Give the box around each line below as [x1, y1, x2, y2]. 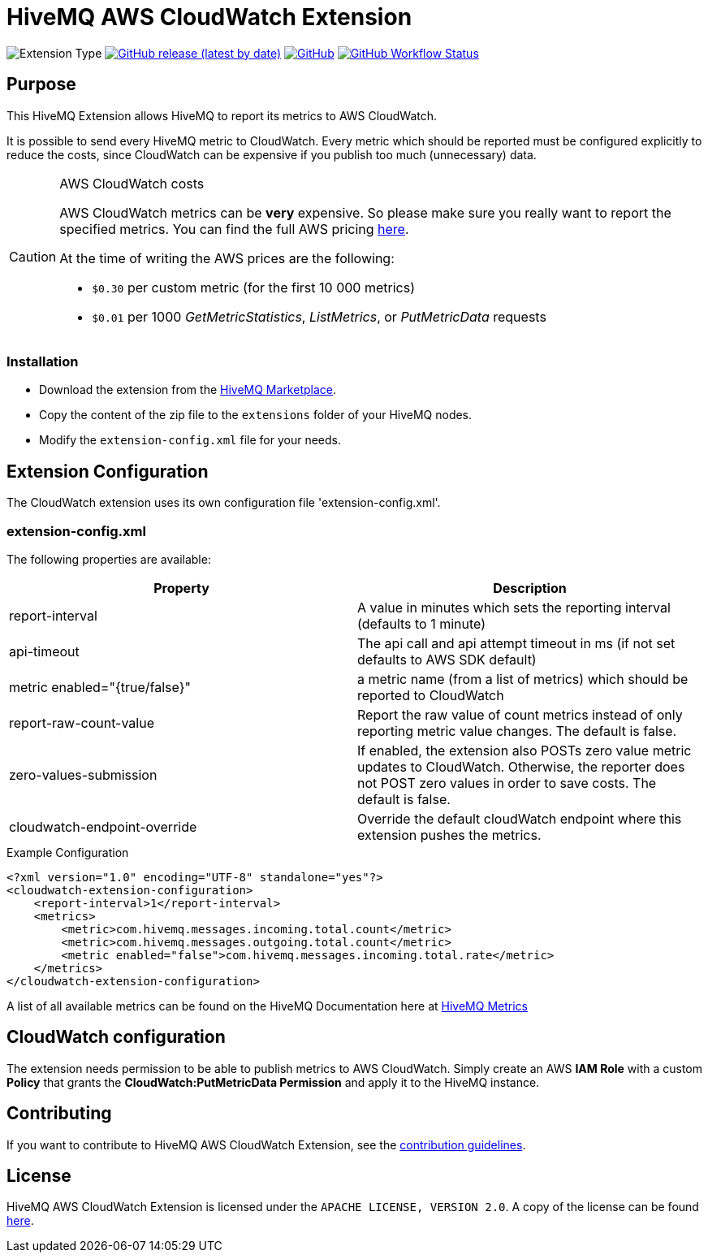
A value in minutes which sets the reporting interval [357, 599, 671, 616]
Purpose [6, 74, 76, 95]
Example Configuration [6, 845, 129, 859]
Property [153, 579, 209, 596]
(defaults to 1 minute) [357, 615, 486, 632]
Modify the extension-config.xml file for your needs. [39, 433, 341, 448]
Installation [6, 353, 79, 370]
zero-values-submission [9, 766, 158, 783]
